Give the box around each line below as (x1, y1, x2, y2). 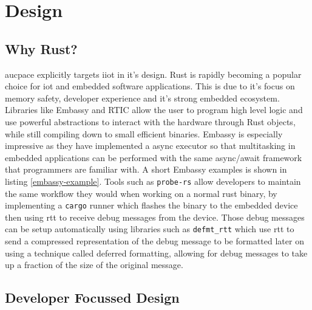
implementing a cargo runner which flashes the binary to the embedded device (5, 199, 298, 212)
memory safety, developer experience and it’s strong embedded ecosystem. (5, 91, 280, 104)
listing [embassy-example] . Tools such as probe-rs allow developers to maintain (5, 174, 301, 187)
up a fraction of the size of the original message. (5, 258, 183, 271)
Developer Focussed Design (5, 288, 180, 307)
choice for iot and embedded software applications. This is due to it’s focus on (5, 80, 295, 92)
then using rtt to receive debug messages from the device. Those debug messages (5, 210, 305, 223)
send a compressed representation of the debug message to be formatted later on (5, 235, 304, 247)
